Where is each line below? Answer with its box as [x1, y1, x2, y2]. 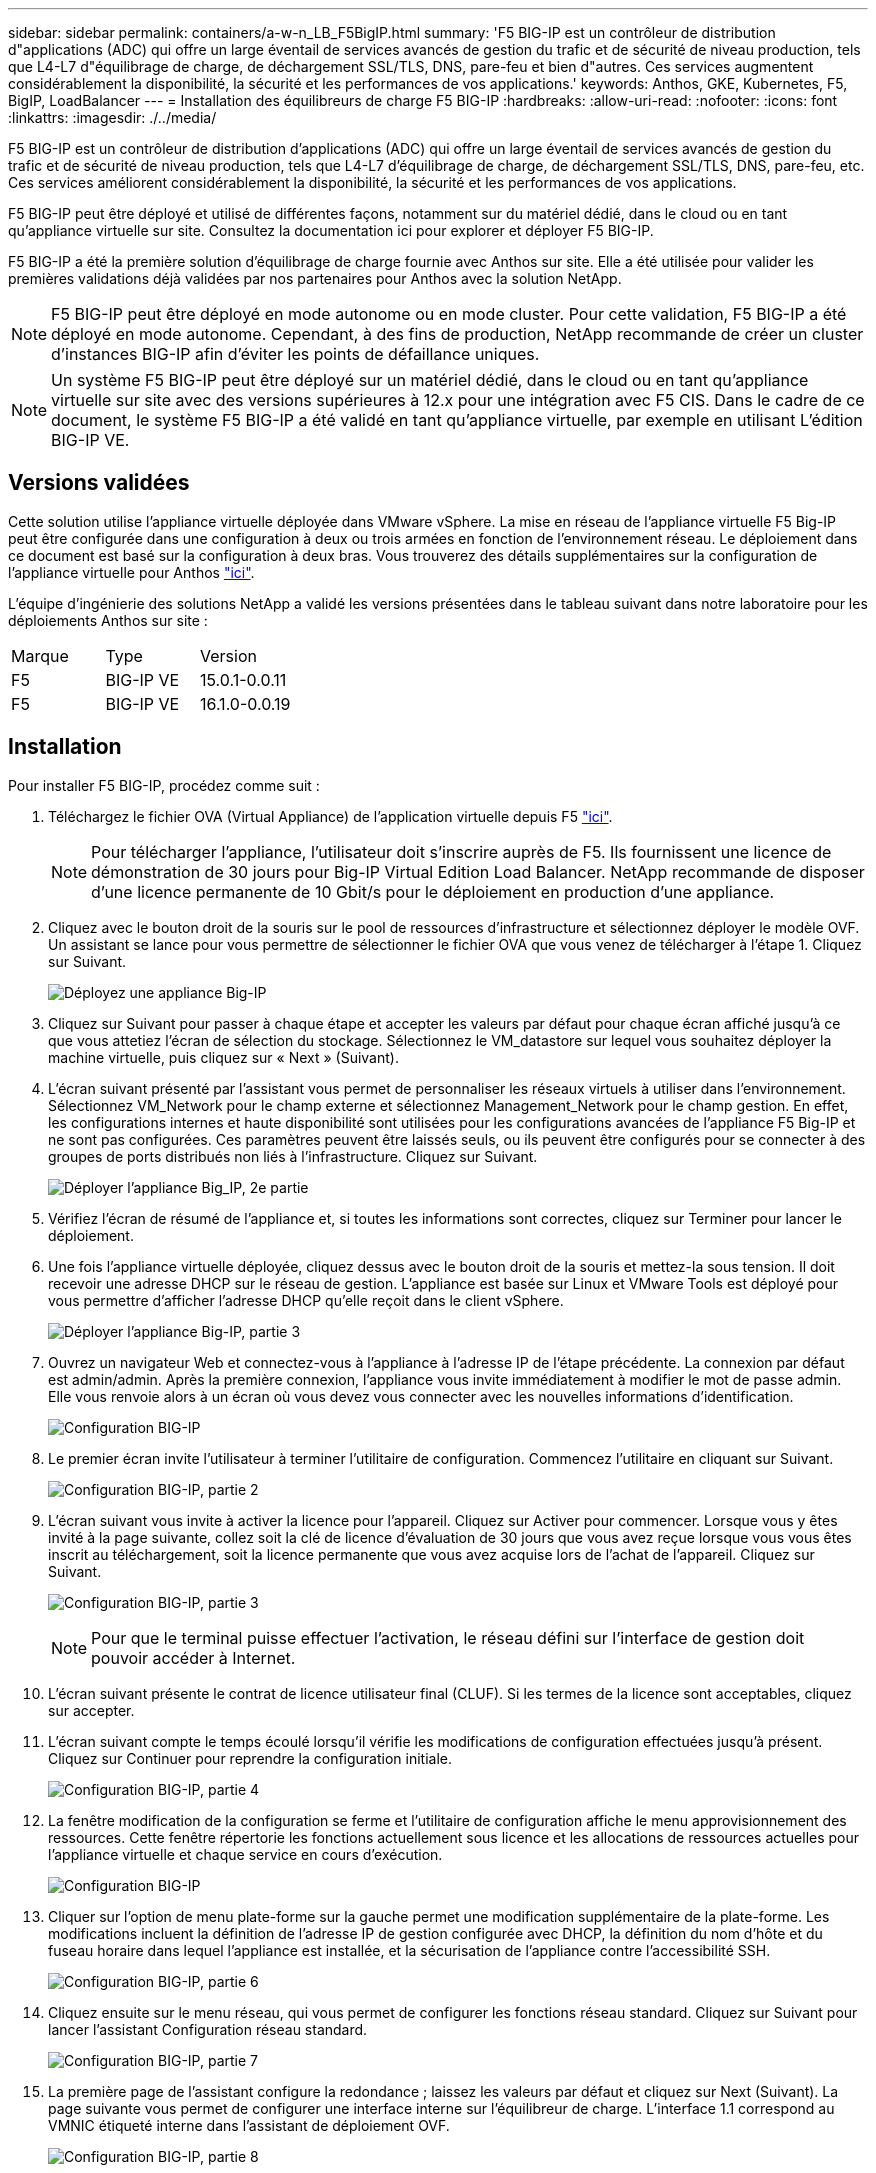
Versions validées [8, 470, 190, 496]
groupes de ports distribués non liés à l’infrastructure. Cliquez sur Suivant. [48, 1147, 538, 1165]
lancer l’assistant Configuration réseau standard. [48, 2020, 368, 2038]
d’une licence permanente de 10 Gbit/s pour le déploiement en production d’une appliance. [91, 881, 775, 902]
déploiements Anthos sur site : [8, 611, 208, 629]
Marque [11, 645, 69, 666]
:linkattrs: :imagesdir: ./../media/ [8, 109, 217, 126]
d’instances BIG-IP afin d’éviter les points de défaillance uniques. [51, 344, 540, 364]
